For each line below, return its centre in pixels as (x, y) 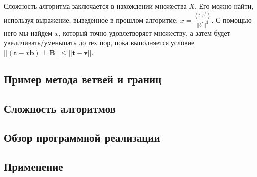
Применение (34, 166)
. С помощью (231, 20)
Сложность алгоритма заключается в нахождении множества (95, 6)
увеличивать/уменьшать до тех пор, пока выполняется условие (99, 42)
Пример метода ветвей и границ (83, 79)
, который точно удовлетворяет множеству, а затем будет (144, 32)
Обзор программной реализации (82, 137)
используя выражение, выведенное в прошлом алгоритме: (91, 20)
